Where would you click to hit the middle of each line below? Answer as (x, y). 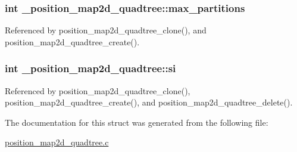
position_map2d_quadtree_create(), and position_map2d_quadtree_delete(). (149, 102)
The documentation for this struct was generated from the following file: (137, 122)
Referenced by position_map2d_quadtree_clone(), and (106, 30)
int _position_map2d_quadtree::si (90, 68)
